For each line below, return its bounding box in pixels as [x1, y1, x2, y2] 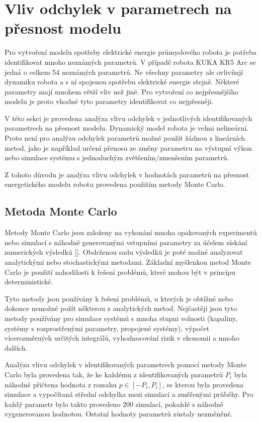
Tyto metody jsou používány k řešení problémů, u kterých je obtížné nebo [5, 293, 233, 303]
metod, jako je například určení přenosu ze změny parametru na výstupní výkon [5, 142, 252, 153]
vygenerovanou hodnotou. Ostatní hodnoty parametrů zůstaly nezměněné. [5, 408, 233, 419]
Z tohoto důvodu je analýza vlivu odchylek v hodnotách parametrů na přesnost [5, 169, 249, 179]
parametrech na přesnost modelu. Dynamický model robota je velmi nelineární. [5, 123, 249, 133]
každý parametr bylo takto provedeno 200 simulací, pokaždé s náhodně [5, 398, 224, 409]
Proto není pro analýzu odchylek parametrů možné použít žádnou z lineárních [5, 133, 245, 143]
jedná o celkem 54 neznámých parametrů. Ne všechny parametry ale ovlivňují [5, 66, 243, 77]
